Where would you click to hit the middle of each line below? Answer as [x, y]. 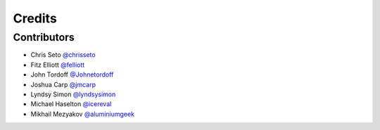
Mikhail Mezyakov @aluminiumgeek [83, 114]
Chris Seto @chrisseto [63, 55]
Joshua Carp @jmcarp [63, 84]
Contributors [44, 37]
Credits [35, 18]
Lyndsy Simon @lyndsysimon [73, 94]
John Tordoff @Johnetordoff [72, 74]
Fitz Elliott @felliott [58, 65]
